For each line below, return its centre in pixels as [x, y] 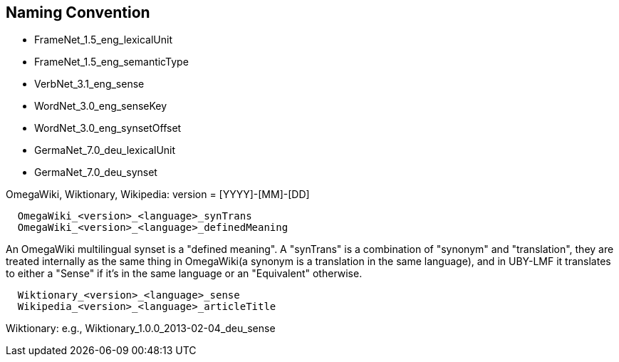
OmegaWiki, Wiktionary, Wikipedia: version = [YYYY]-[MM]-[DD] [158, 195]
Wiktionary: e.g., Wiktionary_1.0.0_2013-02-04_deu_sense [141, 329]
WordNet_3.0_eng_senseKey [101, 106]
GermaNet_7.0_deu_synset [96, 172]
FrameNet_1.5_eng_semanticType [111, 62]
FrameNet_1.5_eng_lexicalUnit [103, 40]
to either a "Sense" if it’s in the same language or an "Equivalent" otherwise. [184, 274]
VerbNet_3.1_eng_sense [89, 84]
